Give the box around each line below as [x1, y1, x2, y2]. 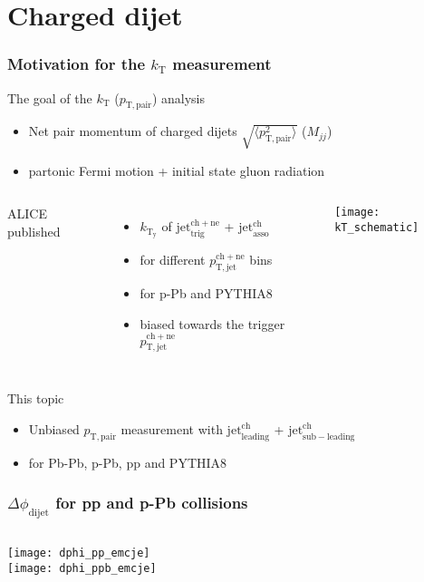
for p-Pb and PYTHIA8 [140, 283, 273, 302]
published [7, 221, 61, 240]
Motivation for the [7, 53, 146, 75]
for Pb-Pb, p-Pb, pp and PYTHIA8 [28, 452, 227, 471]
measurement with [120, 419, 223, 438]
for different [140, 250, 206, 269]
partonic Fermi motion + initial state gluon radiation [28, 160, 325, 179]
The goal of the [7, 88, 92, 107]
